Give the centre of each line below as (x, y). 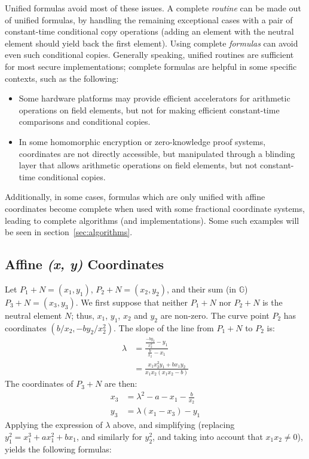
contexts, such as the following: (62, 78)
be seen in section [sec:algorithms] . (69, 232)
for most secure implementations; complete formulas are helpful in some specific (151, 66)
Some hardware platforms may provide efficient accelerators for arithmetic (154, 98)
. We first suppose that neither (132, 302)
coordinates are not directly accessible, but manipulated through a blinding (157, 153)
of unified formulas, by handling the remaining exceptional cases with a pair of (149, 19)
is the (273, 302)
